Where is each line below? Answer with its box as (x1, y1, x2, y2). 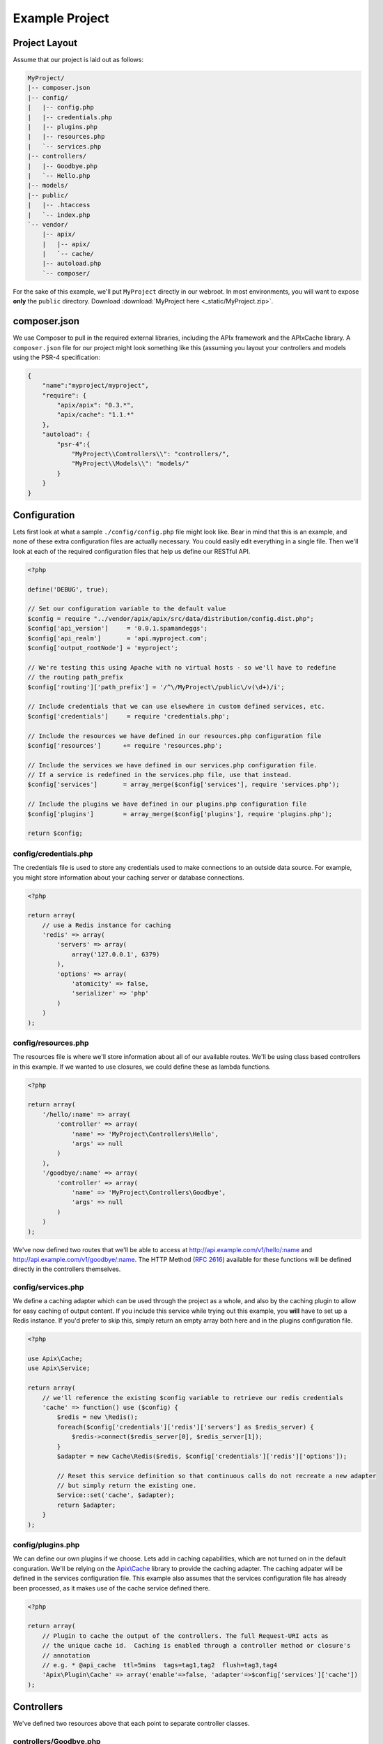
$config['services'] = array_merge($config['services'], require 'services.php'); (27, 781, 341, 788)
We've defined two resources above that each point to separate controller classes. (13, 1720, 250, 1728)
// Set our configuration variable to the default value (27, 605, 226, 613)
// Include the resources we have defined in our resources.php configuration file (27, 732, 322, 739)
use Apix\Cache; (27, 1355, 84, 1363)
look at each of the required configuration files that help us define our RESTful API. (13, 547, 251, 555)
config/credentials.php (13, 848, 93, 858)
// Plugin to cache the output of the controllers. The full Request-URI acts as (42, 1632, 329, 1639)
